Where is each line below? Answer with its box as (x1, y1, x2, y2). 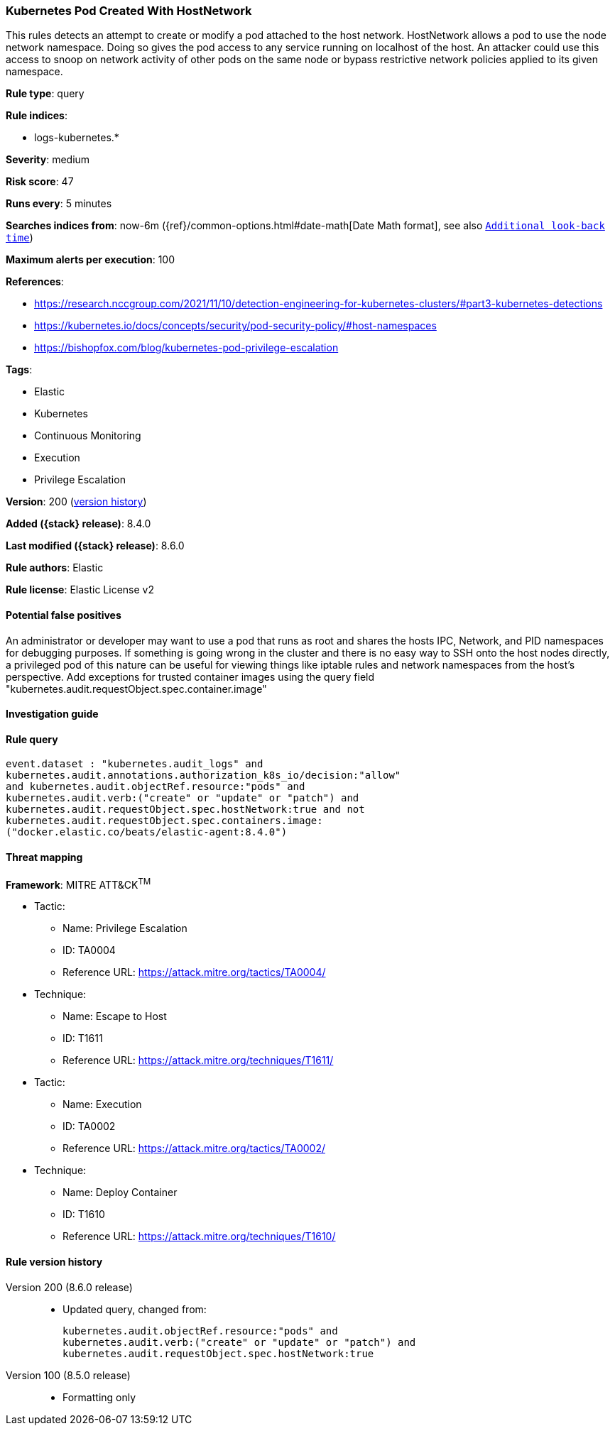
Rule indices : (6, 109, 67, 122)
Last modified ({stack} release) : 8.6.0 (6, 539, 185, 552)
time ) (6, 231, 33, 244)
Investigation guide (6, 708, 99, 720)
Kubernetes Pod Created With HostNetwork (6, 4, 252, 18)
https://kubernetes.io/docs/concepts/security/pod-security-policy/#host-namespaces (34, 319, 437, 332)
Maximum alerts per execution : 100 (6, 253, 175, 266)
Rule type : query (6, 87, 85, 100)
